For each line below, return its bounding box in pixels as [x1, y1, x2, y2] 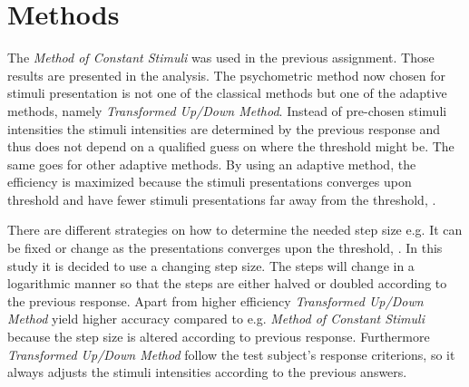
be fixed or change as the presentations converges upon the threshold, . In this [7, 238, 443, 257]
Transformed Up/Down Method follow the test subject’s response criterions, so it [7, 344, 455, 363]
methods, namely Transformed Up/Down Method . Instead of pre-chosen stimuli [7, 101, 447, 120]
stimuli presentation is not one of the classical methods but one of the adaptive [7, 83, 447, 102]
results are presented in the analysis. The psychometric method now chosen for [7, 65, 445, 84]
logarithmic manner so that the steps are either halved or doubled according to [7, 274, 447, 293]
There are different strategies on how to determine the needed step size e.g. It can [7, 220, 463, 239]
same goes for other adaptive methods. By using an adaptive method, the [7, 154, 416, 173]
